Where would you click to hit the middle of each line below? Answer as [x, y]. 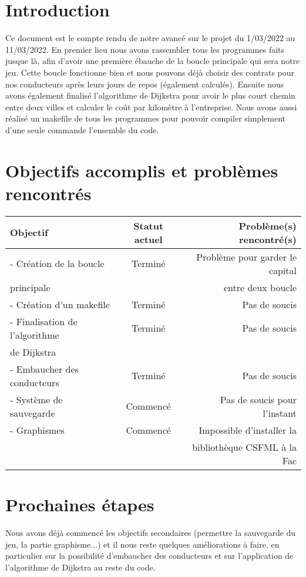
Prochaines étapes [80, 504]
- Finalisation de [44, 321]
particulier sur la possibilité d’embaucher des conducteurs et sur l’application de [149, 556]
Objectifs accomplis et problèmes [142, 170]
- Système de [36, 399]
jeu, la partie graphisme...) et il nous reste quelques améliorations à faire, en [142, 544]
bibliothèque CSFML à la [244, 447]
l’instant [280, 413]
